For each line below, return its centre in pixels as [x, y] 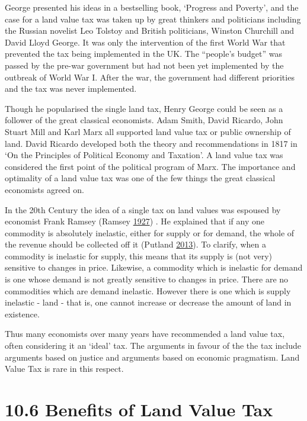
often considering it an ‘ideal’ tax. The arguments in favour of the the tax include [153, 346]
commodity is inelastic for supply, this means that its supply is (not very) [139, 256]
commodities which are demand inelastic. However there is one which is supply [148, 290]
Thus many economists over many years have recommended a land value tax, [145, 334]
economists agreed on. [44, 189]
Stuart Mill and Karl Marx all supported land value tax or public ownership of [148, 131]
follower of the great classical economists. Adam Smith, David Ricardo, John [144, 120]
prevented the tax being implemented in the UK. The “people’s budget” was [144, 54]
